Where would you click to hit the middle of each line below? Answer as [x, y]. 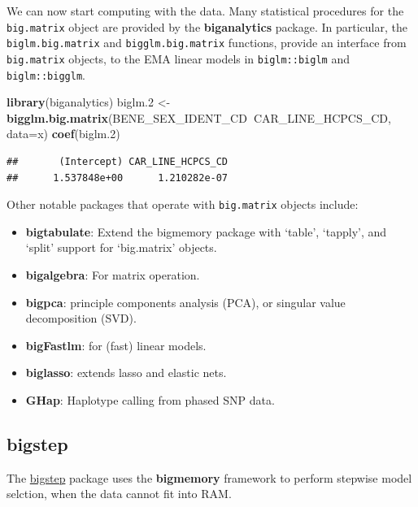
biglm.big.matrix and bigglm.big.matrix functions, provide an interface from [207, 43]
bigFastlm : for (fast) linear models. [116, 345]
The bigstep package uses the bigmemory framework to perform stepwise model [209, 477]
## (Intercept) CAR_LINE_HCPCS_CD [118, 162]
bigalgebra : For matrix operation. [113, 275]
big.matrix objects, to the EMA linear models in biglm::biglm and [178, 58]
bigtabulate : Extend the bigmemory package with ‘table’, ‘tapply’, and [206, 231]
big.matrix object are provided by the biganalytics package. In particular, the [207, 26]
